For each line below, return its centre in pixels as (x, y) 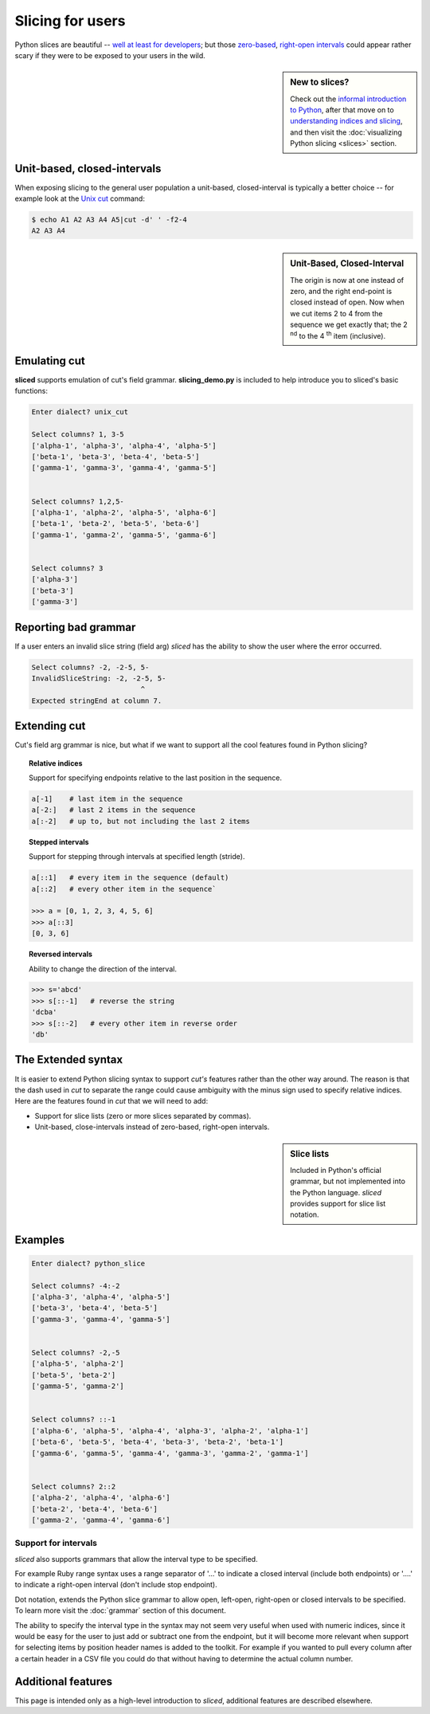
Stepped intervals (59, 841)
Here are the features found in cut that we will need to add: (111, 1101)
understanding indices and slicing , (346, 121)
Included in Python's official (336, 1170)
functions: (31, 391)
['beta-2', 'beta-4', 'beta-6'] (95, 1509)
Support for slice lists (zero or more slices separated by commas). (143, 1116)
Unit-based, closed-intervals (88, 169)
